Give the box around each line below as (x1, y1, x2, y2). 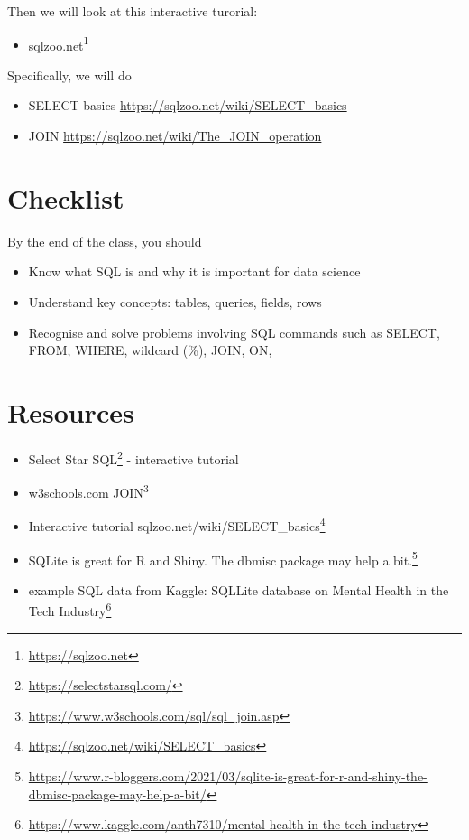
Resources (7, 393, 134, 430)
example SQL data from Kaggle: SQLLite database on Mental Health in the (28, 580, 449, 599)
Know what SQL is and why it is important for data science (28, 262, 361, 281)
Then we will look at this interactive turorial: (7, 2, 258, 20)
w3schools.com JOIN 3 (28, 481, 149, 501)
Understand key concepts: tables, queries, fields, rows (28, 292, 322, 311)
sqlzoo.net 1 (28, 33, 89, 54)
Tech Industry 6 (28, 599, 112, 621)
